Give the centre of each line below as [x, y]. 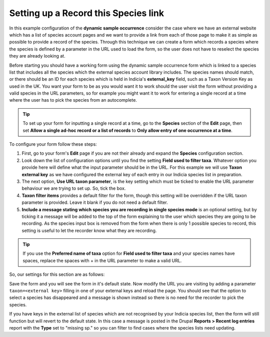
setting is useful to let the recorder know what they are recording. [89, 230]
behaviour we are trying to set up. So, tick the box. [74, 188]
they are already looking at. [37, 56]
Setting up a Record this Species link [87, 13]
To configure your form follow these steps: [53, 144]
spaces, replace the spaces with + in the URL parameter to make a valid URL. [102, 260]
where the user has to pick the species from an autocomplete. [73, 100]
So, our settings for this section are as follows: [57, 274]
